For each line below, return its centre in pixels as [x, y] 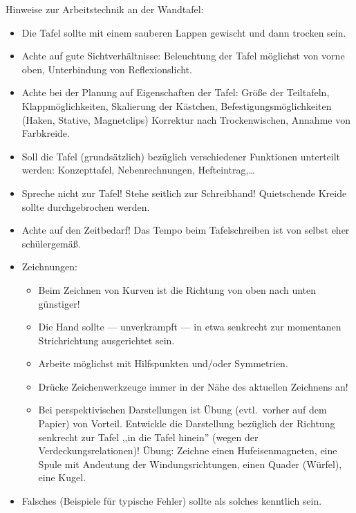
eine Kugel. [62, 477]
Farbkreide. [46, 133]
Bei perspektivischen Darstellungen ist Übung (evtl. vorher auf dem [182, 410]
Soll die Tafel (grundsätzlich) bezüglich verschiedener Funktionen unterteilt [181, 156]
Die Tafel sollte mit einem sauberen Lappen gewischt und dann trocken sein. [184, 32]
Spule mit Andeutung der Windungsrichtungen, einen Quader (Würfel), [190, 464]
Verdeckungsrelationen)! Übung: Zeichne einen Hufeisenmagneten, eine [188, 450]
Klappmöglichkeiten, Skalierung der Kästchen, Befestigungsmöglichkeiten [177, 105]
